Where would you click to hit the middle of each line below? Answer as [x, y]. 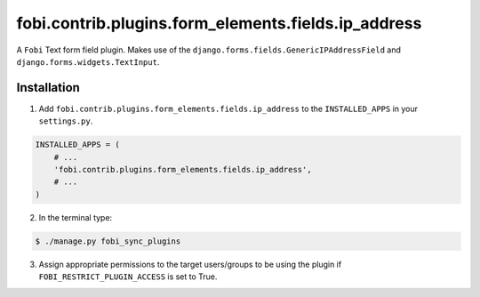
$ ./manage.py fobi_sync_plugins [108, 241]
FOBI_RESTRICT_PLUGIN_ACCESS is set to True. [128, 277]
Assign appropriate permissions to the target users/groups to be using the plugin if [190, 264]
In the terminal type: [76, 217]
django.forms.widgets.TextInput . [88, 61]
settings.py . [66, 121]
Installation [48, 88]
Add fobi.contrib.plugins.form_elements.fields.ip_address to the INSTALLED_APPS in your [228, 108]
